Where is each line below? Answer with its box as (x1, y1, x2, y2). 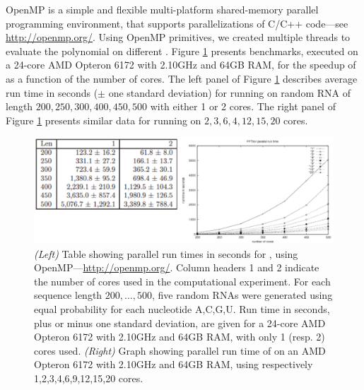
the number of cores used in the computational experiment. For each (34, 273, 331, 288)
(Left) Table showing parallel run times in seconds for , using (34, 246, 298, 261)
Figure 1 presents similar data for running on (6, 112, 201, 127)
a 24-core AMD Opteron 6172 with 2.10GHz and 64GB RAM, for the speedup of (6, 57, 356, 72)
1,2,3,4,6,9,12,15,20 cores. (34, 371, 143, 385)
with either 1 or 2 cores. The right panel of (150, 99, 336, 114)
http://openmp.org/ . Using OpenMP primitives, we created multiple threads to (6, 30, 351, 45)
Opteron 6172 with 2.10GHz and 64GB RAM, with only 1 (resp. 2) (34, 329, 325, 344)
